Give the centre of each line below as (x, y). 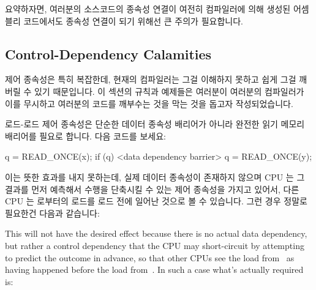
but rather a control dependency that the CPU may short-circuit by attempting (155, 245)
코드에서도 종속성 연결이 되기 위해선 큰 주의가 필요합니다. (133, 20)
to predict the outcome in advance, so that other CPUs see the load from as (150, 257)
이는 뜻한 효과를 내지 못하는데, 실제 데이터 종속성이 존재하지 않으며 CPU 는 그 (155, 177)
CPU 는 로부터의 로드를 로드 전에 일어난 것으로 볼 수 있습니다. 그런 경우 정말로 (156, 201)
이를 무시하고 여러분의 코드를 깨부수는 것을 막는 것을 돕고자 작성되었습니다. (149, 103)
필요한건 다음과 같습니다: (52, 213)
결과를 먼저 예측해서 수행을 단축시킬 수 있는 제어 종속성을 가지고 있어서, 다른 (152, 189)
